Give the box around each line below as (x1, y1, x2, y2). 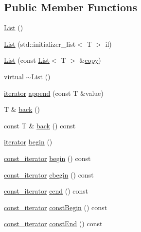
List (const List (4, 55, 50, 65)
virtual (4, 71, 24, 81)
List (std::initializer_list (4, 38, 76, 49)
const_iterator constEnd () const (4, 218, 103, 229)
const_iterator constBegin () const (4, 202, 107, 212)
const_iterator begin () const (4, 153, 91, 163)
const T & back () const (4, 120, 76, 130)
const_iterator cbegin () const (4, 169, 94, 179)
